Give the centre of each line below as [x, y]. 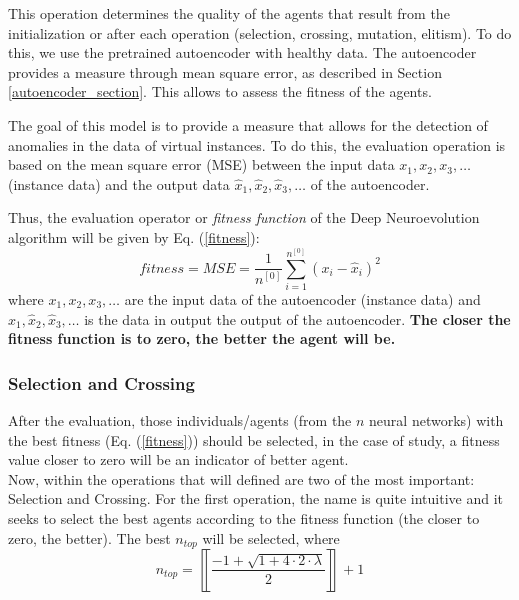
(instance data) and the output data [119, 183]
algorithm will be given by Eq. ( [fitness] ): [134, 236]
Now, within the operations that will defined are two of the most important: [241, 478]
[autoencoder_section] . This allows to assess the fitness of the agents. [220, 91]
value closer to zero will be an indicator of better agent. [178, 459]
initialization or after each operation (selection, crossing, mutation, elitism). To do [260, 32]
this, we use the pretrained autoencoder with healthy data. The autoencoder [242, 52]
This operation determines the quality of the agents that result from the [229, 13]
